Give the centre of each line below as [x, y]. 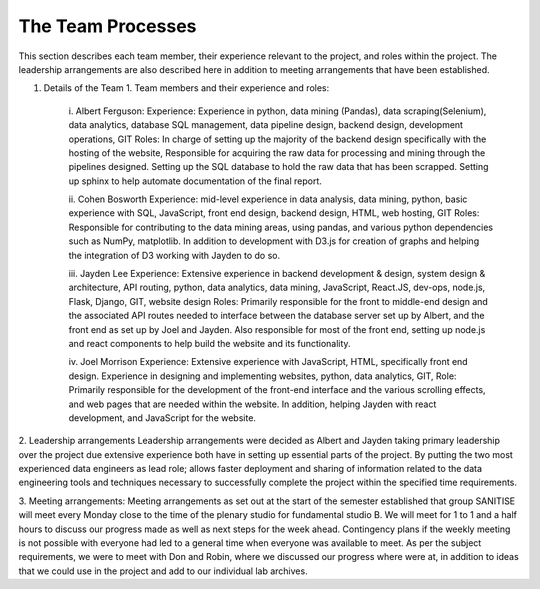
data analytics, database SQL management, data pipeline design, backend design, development [266, 125]
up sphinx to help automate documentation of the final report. [195, 181]
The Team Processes [107, 26]
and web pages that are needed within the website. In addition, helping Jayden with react [252, 404]
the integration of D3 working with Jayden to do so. [174, 255]
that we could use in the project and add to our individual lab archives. [163, 571]
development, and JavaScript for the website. [162, 417]
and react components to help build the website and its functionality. [209, 343]
